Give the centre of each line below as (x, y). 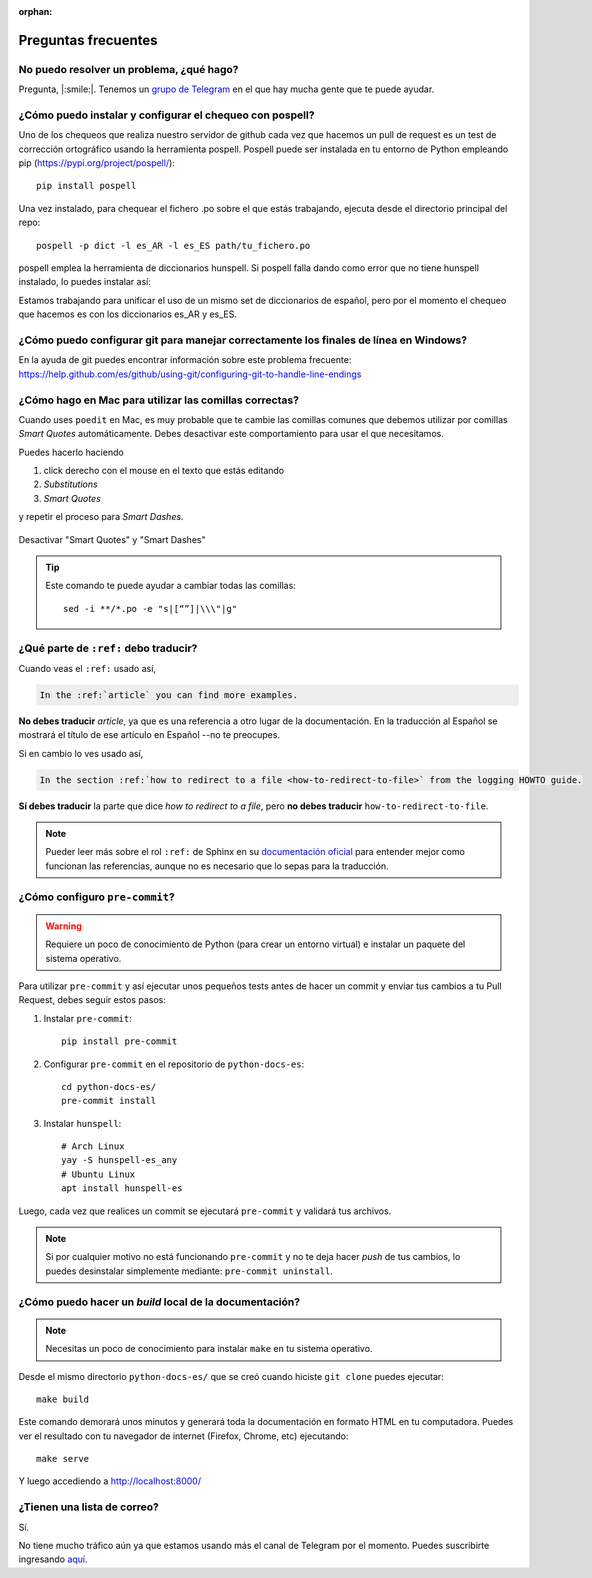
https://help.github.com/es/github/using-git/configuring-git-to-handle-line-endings (190, 374)
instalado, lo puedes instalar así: (85, 282)
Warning (63, 926)
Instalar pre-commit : (87, 1018)
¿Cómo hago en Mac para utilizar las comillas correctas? (159, 400)
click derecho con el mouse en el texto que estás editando (164, 471)
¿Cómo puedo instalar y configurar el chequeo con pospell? (166, 115)
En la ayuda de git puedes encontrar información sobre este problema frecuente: (185, 360)
